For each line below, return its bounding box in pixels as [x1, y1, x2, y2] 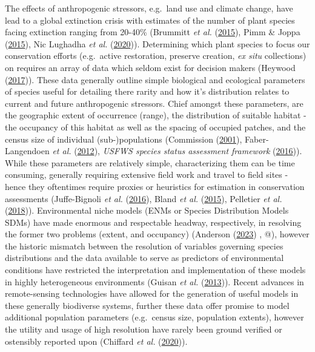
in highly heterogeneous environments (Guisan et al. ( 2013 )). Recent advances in [5, 275, 304, 288]
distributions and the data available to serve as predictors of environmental [5, 251, 284, 264]
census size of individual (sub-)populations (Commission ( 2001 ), [5, 132, 242, 145]
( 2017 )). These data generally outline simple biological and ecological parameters [5, 73, 305, 86]
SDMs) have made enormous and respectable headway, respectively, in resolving [5, 215, 302, 228]
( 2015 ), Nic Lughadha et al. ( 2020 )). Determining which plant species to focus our [5, 37, 310, 50]
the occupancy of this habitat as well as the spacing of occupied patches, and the [5, 120, 306, 133]
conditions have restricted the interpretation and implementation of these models [5, 263, 306, 276]
